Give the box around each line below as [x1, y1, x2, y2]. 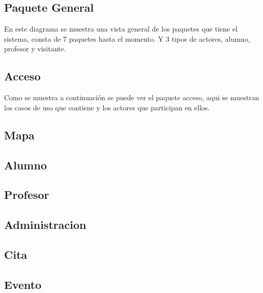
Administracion [4, 217, 86, 232]
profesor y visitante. [4, 43, 66, 54]
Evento [4, 276, 42, 292]
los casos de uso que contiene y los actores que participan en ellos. [4, 102, 210, 112]
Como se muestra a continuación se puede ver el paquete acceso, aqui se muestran [4, 92, 259, 103]
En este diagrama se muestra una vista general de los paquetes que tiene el [4, 23, 238, 34]
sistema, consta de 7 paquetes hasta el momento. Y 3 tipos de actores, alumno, [4, 33, 250, 44]
